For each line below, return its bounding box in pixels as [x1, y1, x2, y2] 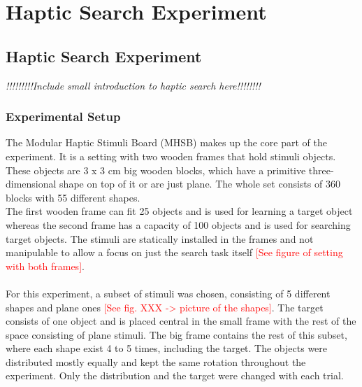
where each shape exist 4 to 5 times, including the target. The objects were [6, 341, 328, 356]
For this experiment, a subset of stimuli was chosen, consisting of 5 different [6, 286, 331, 300]
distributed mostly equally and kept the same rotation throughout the [6, 354, 306, 369]
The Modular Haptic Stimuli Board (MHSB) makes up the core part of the [6, 135, 327, 150]
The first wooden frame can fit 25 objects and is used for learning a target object [6, 204, 353, 218]
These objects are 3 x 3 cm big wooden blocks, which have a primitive [6, 162, 306, 177]
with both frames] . [6, 258, 85, 273]
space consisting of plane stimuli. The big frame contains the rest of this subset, [6, 327, 347, 342]
